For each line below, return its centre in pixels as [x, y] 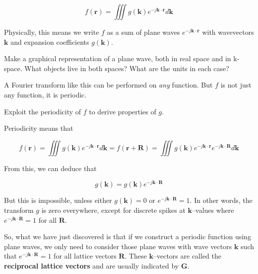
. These [136, 256]
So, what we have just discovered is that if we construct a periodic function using [128, 236]
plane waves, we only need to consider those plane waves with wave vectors [118, 246]
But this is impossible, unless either [58, 200]
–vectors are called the [187, 256]
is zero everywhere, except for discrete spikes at [113, 210]
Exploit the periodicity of [43, 111]
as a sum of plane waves [143, 32]
